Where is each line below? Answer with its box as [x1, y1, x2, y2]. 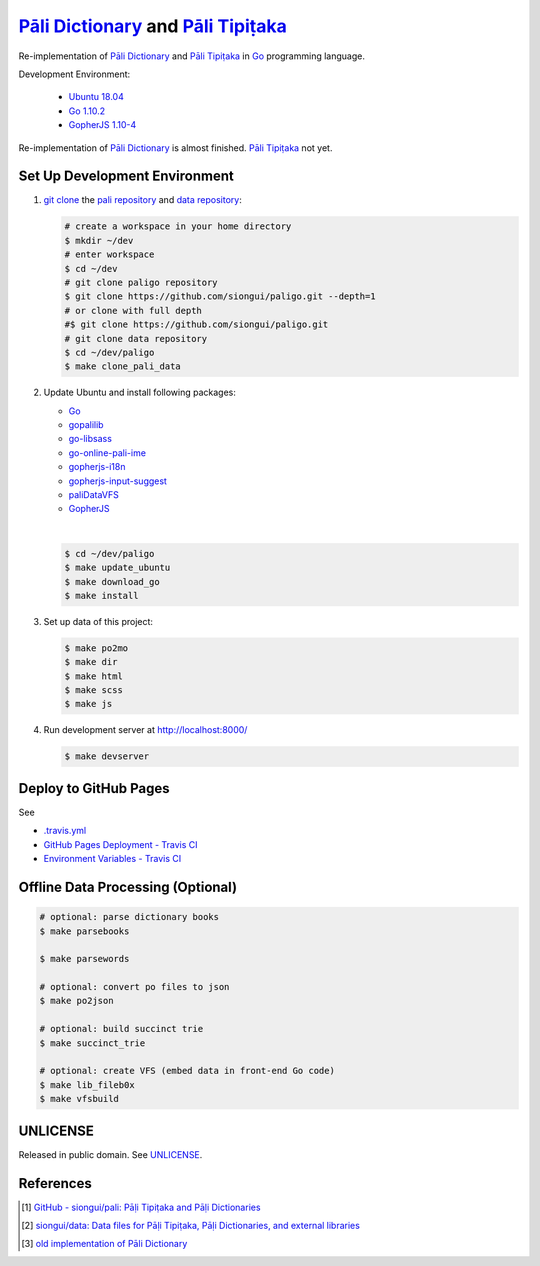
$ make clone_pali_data [64, 361, 182, 372]
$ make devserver [64, 751, 150, 762]
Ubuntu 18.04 [68, 91, 124, 103]
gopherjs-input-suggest [68, 475, 167, 487]
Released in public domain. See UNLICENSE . [18, 1148, 203, 1160]
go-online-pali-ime [68, 446, 147, 459]
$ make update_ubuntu [64, 562, 171, 574]
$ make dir [64, 656, 118, 668]
